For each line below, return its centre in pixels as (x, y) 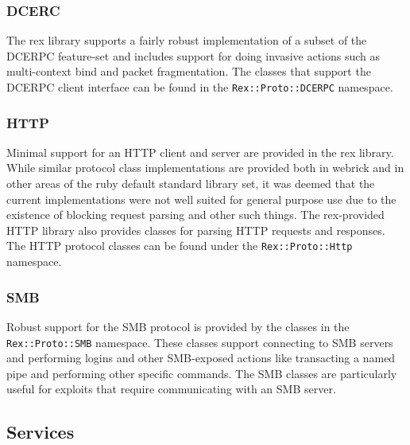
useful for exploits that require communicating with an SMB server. (171, 389)
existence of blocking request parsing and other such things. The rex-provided (195, 215)
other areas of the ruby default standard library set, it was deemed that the (191, 183)
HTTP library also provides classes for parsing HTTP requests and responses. (196, 230)
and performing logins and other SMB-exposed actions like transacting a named (201, 358)
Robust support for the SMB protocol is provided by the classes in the (178, 326)
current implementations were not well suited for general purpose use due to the (201, 199)
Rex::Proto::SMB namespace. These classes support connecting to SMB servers (200, 342)
